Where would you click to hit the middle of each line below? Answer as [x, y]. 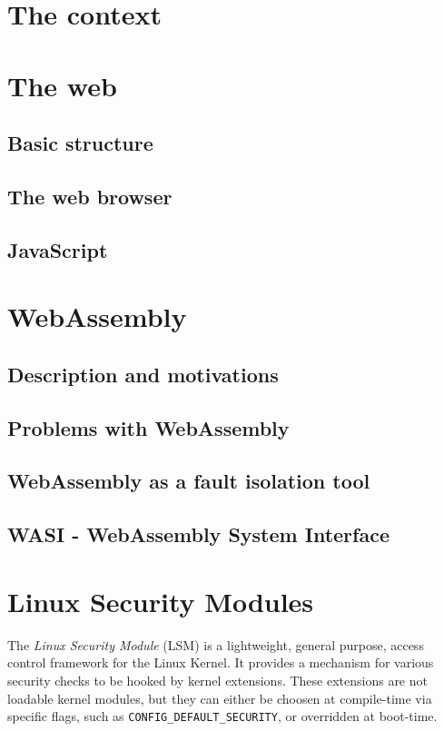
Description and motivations [143, 374]
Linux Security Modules [161, 601]
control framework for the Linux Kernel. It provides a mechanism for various [221, 662]
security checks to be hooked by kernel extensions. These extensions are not [217, 680]
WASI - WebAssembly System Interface [198, 534]
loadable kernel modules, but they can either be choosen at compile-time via [220, 698]
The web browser [90, 196]
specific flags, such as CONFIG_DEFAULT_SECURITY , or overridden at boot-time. [222, 716]
